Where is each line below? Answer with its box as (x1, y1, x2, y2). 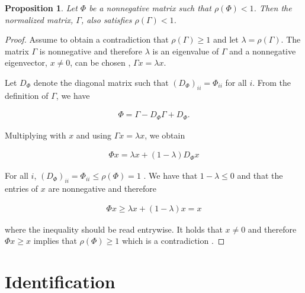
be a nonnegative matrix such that (89, 2, 211, 14)
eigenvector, (5, 56, 47, 69)
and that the (237, 169, 283, 182)
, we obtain (145, 128, 185, 141)
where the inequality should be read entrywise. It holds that (5, 223, 223, 235)
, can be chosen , (70, 56, 131, 69)
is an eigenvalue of (152, 44, 219, 57)
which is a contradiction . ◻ (121, 234, 225, 247)
